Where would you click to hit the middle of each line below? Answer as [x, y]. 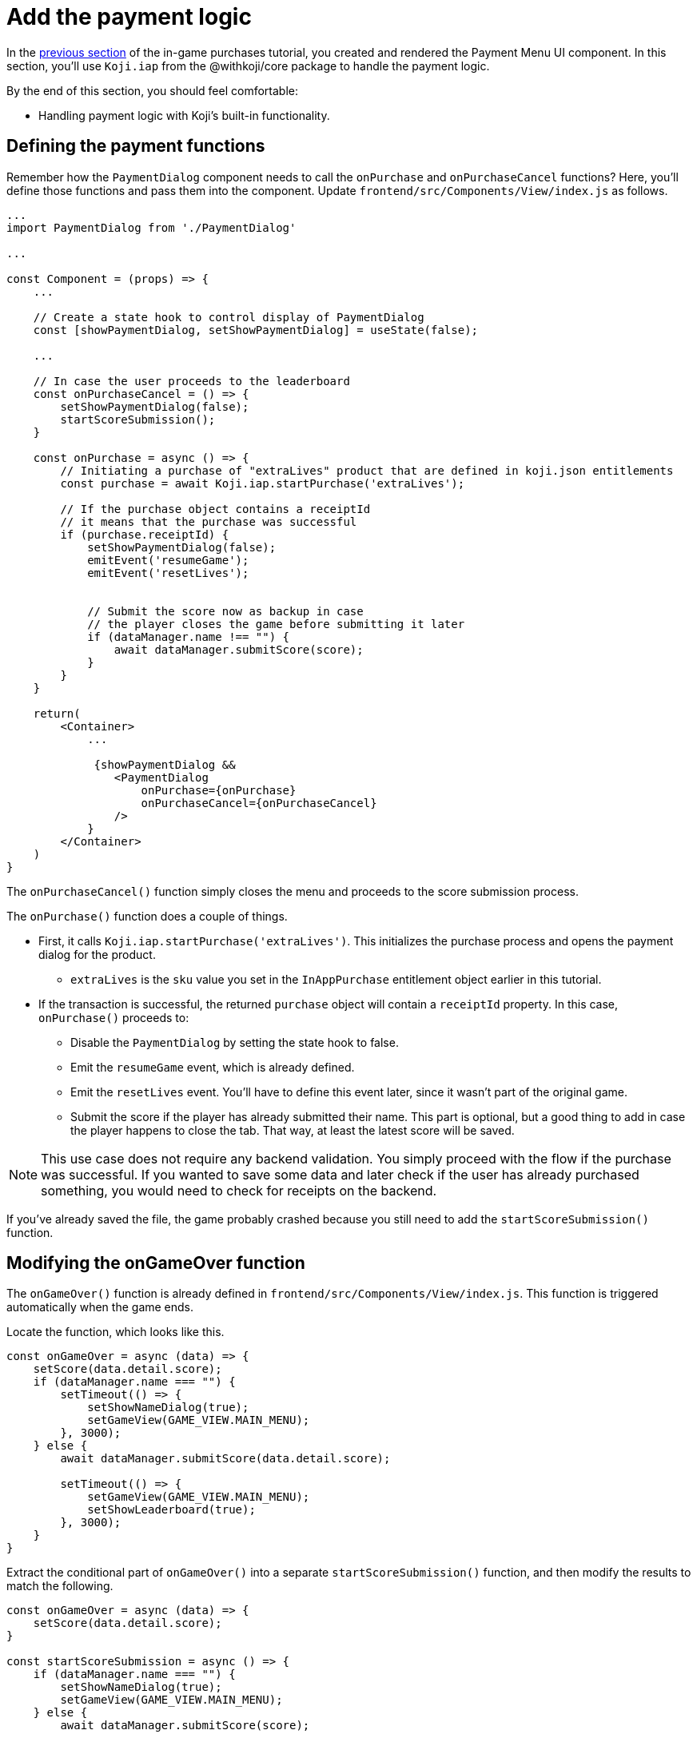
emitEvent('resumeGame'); [168, 560]
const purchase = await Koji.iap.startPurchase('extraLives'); [263, 483]
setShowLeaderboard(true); [171, 1510]
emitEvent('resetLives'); [168, 573]
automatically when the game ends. [100, 1307]
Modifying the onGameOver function [156, 1263]
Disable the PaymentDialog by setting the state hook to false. [235, 1042]
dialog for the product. [97, 954]
